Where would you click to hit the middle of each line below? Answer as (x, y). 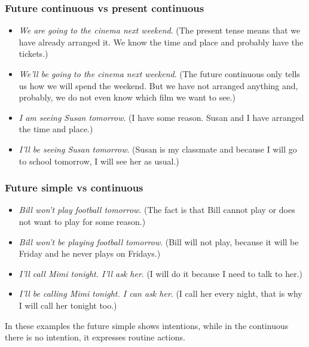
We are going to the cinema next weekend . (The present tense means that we (160, 30)
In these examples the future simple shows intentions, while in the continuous (147, 325)
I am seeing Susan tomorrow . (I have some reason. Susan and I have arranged (161, 117)
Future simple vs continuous (74, 188)
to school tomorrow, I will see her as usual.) (99, 161)
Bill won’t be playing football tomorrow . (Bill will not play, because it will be (159, 241)
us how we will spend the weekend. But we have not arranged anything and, (158, 85)
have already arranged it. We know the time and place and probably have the (161, 42)
